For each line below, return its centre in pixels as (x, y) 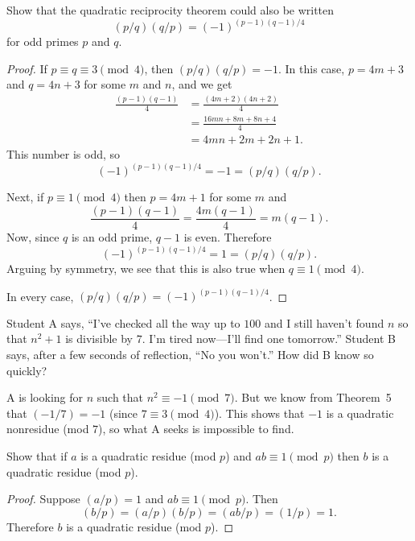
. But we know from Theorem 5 (313, 397)
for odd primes (43, 41)
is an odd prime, (112, 237)
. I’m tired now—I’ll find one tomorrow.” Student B (269, 339)
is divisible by (99, 339)
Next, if (25, 197)
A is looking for (45, 397)
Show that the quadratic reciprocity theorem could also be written (171, 10)
